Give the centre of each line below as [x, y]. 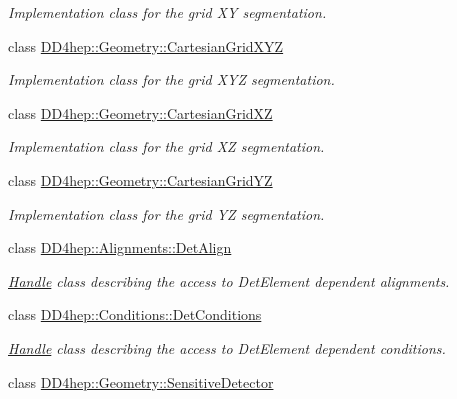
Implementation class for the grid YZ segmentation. [166, 213]
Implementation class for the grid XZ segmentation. [166, 146]
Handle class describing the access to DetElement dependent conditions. [227, 347]
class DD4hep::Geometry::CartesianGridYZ [140, 179]
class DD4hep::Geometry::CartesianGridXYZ [146, 45]
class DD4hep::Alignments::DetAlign [120, 247]
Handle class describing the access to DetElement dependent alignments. [229, 280]
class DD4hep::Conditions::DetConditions [135, 314]
